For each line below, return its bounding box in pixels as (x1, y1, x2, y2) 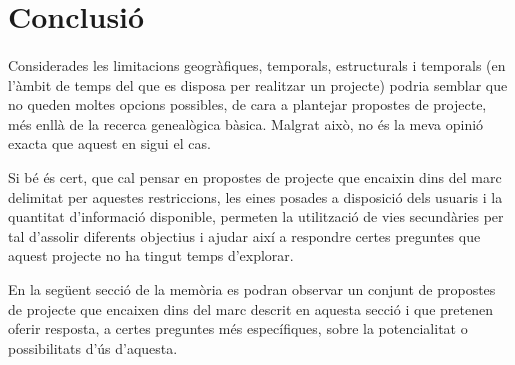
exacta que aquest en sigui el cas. (8, 133, 211, 154)
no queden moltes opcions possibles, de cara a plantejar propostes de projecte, (8, 94, 487, 115)
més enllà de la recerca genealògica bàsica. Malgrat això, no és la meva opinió (8, 113, 484, 134)
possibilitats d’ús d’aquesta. (8, 337, 178, 358)
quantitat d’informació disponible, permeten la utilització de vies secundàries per (8, 206, 504, 227)
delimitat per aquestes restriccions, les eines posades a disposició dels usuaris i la (8, 186, 503, 207)
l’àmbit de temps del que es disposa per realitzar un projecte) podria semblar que (8, 74, 508, 95)
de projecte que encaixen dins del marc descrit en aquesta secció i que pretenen (8, 298, 493, 319)
